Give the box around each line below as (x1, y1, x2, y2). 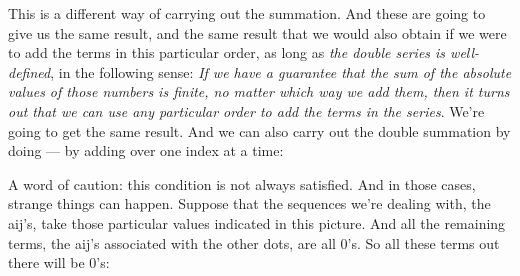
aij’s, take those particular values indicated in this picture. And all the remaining (8, 212, 506, 233)
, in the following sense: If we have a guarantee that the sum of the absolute (50, 61, 512, 82)
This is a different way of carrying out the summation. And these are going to (8, 3, 486, 23)
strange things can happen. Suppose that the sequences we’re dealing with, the (8, 193, 491, 214)
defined (8, 61, 51, 82)
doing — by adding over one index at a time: (8, 140, 284, 161)
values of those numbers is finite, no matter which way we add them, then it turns (8, 81, 510, 102)
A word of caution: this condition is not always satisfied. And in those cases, (8, 173, 476, 194)
